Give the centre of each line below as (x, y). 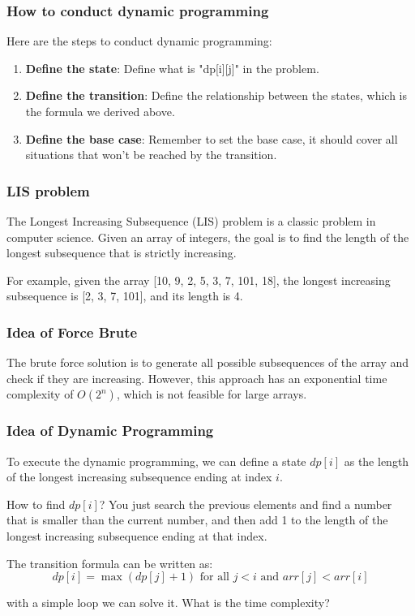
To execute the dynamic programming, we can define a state (156, 461)
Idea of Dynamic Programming (110, 431)
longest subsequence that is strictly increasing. (122, 253)
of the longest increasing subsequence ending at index (139, 477)
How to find (36, 504)
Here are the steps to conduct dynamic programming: (139, 41)
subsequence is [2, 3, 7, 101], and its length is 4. (125, 296)
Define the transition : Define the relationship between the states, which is (216, 95)
